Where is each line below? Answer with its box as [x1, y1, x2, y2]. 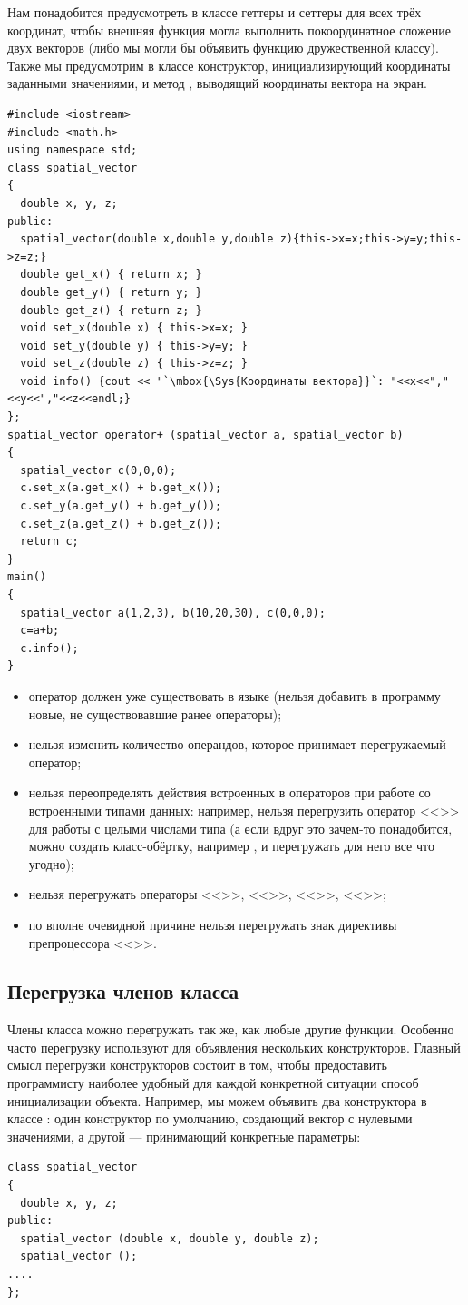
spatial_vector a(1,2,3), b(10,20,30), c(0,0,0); [20, 606, 326, 619]
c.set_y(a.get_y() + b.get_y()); [20, 499, 222, 513]
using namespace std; [7, 143, 138, 157]
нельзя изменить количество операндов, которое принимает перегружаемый [28, 735, 446, 754]
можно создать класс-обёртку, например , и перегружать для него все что [28, 836, 434, 855]
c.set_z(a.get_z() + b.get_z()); [20, 517, 222, 530]
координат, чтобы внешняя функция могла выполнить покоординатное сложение [7, 20, 451, 39]
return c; [20, 535, 79, 549]
